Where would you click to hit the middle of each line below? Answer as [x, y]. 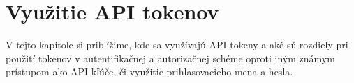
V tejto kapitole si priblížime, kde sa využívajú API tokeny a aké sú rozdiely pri [177, 45]
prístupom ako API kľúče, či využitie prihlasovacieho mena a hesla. [149, 72]
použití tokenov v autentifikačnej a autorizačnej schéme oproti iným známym [170, 58]
